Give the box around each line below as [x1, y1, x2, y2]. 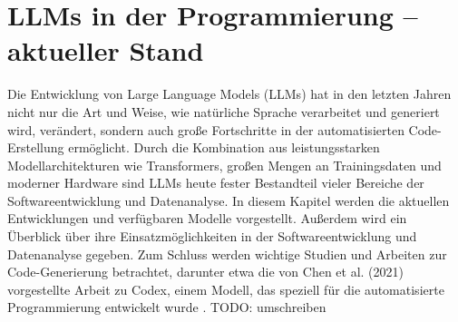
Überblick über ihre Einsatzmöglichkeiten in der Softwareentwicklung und [7, 227, 417, 246]
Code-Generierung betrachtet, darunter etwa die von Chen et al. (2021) [7, 262, 404, 281]
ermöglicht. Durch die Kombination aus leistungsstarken [68, 138, 380, 157]
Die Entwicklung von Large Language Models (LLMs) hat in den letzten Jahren [7, 84, 452, 103]
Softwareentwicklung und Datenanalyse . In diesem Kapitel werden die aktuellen [7, 190, 450, 210]
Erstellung [7, 138, 64, 157]
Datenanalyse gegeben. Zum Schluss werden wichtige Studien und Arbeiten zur [7, 244, 447, 263]
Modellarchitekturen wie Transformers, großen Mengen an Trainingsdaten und [7, 155, 442, 174]
